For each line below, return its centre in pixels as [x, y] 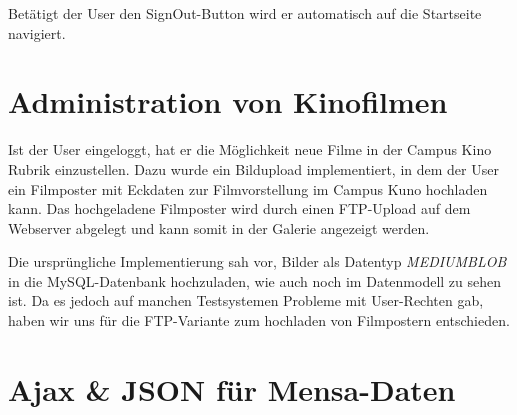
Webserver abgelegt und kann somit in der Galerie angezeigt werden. [219, 227]
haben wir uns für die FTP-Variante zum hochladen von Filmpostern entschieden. [259, 320]
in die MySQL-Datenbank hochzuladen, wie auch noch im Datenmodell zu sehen [255, 280]
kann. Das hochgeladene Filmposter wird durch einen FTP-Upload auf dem [239, 208]
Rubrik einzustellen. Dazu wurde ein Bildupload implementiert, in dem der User [253, 168]
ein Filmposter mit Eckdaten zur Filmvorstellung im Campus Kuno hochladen [248, 188]
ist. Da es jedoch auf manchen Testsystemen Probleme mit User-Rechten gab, [246, 300]
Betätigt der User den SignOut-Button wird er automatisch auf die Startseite [245, 13]
